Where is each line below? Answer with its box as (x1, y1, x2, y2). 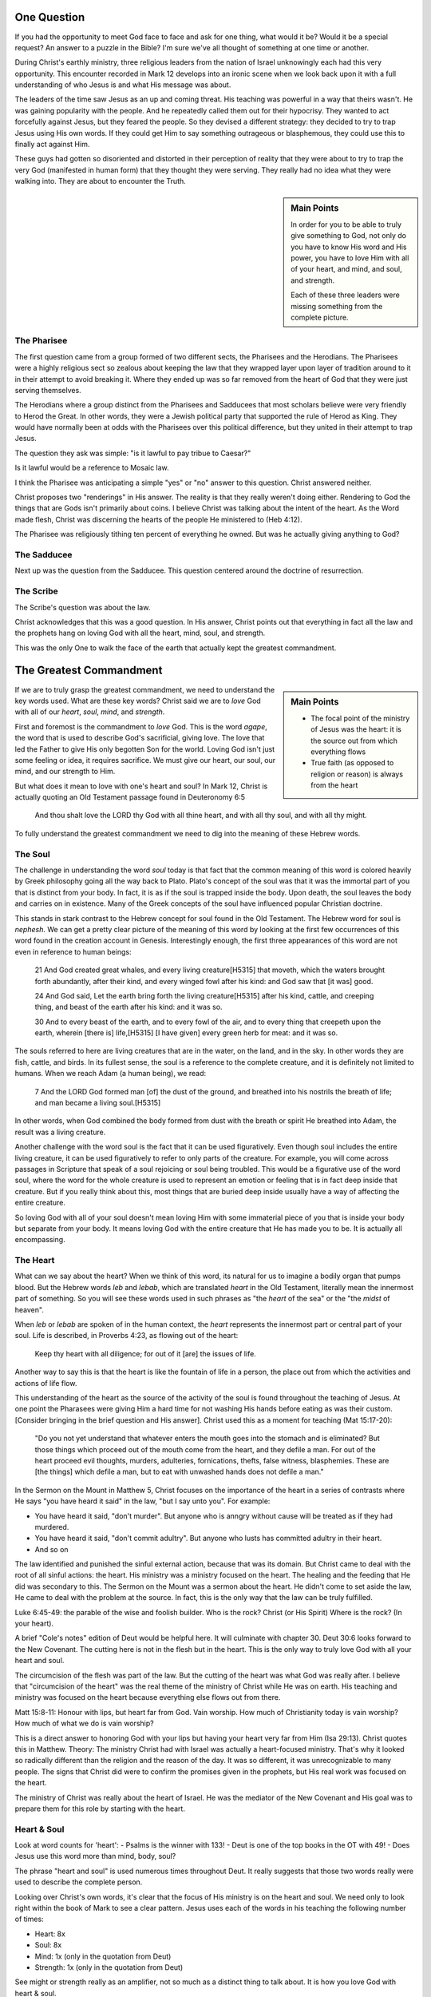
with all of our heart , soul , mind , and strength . (14, 707, 165, 717)
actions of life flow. (14, 1378, 77, 1388)
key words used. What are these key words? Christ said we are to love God (14, 696, 261, 705)
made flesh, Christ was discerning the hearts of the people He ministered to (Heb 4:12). (14, 514, 302, 524)
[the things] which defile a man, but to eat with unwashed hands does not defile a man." (34, 1467, 324, 1477)
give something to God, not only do (291, 231, 407, 240)
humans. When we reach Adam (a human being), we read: (14, 1069, 207, 1078)
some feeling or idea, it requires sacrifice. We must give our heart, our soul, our (14, 755, 276, 764)
